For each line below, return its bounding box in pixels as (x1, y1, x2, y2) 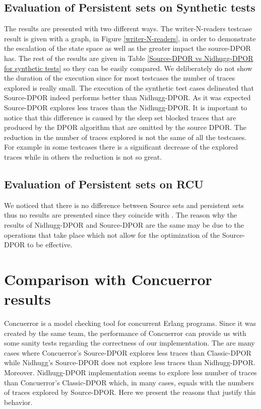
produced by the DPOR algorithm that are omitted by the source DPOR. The (4, 122, 246, 132)
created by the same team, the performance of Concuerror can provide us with (4, 327, 246, 338)
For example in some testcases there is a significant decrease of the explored (4, 142, 238, 152)
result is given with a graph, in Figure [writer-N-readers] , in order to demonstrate (4, 33, 256, 43)
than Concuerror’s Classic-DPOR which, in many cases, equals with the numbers (4, 377, 254, 387)
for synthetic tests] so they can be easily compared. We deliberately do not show (4, 62, 252, 73)
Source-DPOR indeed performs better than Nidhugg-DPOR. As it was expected (4, 92, 251, 103)
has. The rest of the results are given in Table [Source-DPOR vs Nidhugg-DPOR (4, 52, 253, 63)
